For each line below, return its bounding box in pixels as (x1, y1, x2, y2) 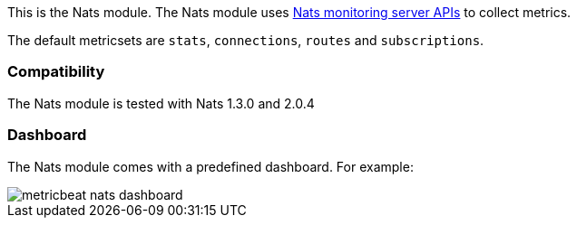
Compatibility (7, 62, 105, 81)
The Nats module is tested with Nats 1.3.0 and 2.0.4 (7, 95, 315, 111)
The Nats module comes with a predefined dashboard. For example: (7, 158, 414, 174)
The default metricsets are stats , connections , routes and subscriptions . (7, 33, 484, 48)
